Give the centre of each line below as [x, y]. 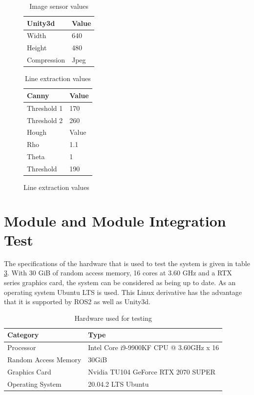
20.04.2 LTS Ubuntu [118, 384]
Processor [22, 347]
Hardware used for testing [113, 318]
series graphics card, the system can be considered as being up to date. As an [120, 282]
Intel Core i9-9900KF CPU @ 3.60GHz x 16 [154, 347]
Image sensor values [59, 6]
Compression [46, 60]
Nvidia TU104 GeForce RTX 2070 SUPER [152, 371]
